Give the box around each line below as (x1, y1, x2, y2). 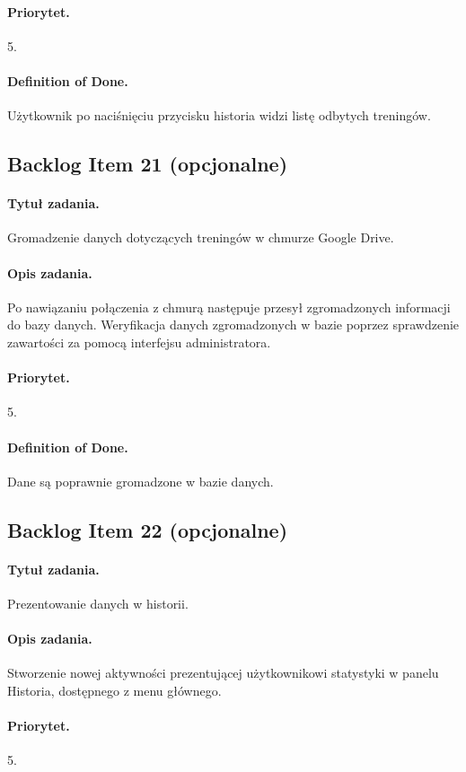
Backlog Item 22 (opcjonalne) (7, 515, 288, 543)
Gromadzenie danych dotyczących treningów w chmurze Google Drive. (7, 228, 394, 247)
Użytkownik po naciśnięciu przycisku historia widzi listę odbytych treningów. (7, 106, 431, 125)
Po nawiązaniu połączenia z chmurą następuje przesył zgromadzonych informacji (7, 297, 451, 316)
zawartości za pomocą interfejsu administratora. (7, 332, 271, 351)
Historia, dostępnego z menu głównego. (7, 680, 222, 699)
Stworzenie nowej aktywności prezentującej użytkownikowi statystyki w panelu (7, 663, 439, 682)
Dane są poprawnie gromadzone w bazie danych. (7, 471, 274, 490)
